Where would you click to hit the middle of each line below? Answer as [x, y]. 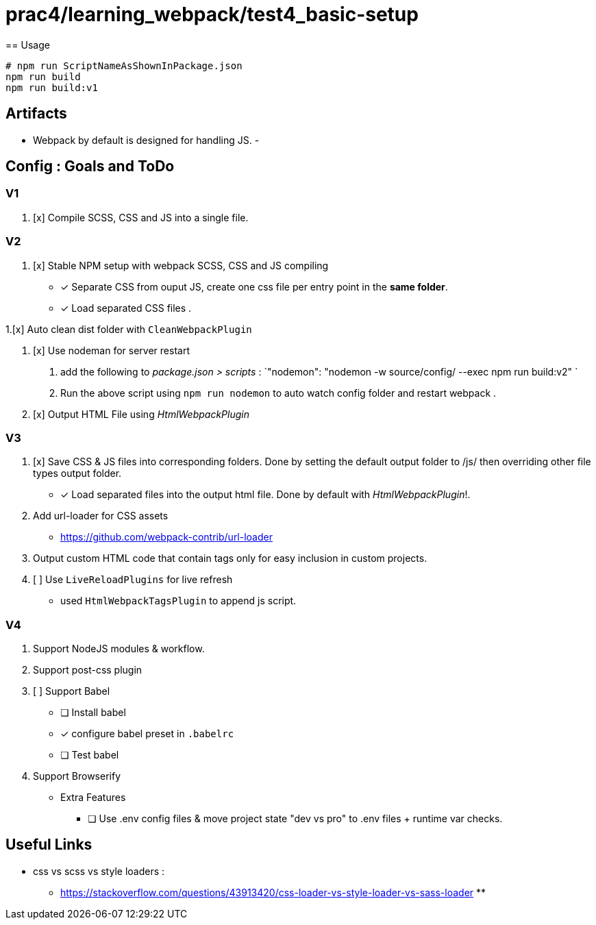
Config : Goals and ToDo [90, 166]
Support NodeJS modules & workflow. [119, 649]
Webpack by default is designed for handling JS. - [146, 140]
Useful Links [49, 845]
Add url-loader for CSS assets [101, 516]
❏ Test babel [90, 755]
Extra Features [93, 798]
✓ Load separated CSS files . [126, 308]
